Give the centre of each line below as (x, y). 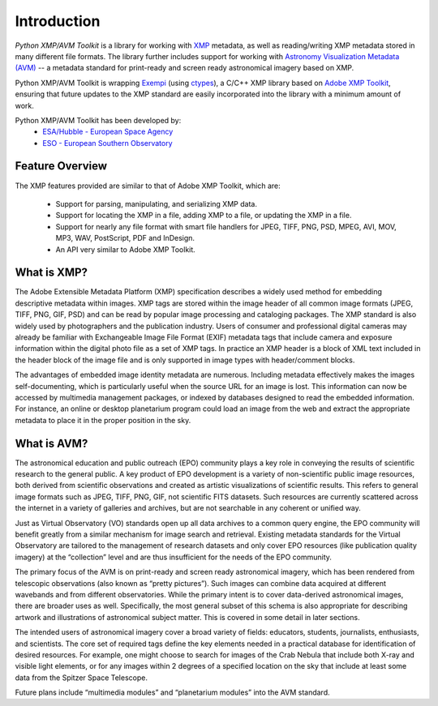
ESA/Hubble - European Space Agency (108, 132)
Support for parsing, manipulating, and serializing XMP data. (156, 203)
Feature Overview (61, 166)
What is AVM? (52, 443)
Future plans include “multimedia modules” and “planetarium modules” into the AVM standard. (172, 692)
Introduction (58, 21)
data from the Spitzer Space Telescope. (81, 678)
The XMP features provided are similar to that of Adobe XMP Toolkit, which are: (148, 186)
